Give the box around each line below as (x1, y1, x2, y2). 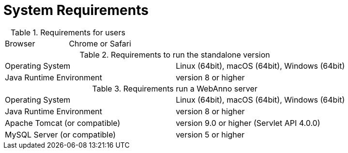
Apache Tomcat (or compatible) (5, 118, 121, 128)
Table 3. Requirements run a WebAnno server (92, 83, 257, 93)
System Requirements (3, 2, 149, 18)
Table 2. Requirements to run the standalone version (79, 49, 270, 60)
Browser (5, 38, 35, 48)
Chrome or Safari (69, 38, 131, 48)
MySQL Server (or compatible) (5, 129, 116, 139)
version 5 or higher (176, 129, 245, 139)
